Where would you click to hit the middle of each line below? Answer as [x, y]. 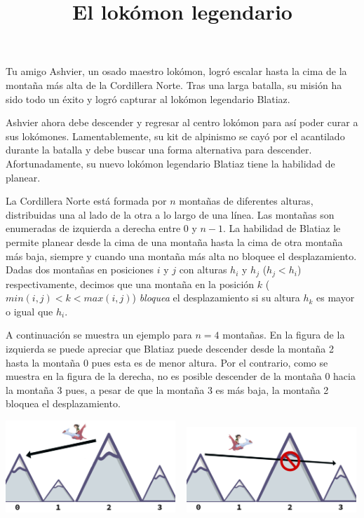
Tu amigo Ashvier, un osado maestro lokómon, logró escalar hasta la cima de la [176, 71]
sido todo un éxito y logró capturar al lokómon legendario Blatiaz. [148, 98]
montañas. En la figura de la [284, 335]
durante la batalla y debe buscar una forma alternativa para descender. [159, 150]
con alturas [203, 270]
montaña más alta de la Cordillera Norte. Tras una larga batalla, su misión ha [174, 84]
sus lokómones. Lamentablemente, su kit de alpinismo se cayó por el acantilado [175, 136]
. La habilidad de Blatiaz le [282, 228]
